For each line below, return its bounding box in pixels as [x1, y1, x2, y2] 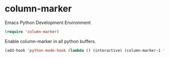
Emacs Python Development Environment [5, 19, 91, 25]
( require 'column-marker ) [5, 29, 59, 34]
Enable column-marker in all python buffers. [5, 38, 96, 44]
